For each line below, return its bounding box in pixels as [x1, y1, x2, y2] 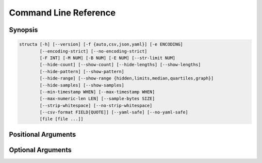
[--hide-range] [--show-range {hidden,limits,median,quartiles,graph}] [39, 76, 214, 81]
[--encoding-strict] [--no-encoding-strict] [39, 49, 147, 54]
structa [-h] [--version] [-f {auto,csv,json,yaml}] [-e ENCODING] [19, 42, 183, 47]
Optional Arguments [9, 146, 72, 154]
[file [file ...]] [39, 116, 83, 122]
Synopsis [9, 26, 38, 34]
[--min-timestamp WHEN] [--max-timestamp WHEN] [39, 89, 155, 95]
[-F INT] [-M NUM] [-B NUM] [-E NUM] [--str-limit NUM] [39, 55, 176, 61]
